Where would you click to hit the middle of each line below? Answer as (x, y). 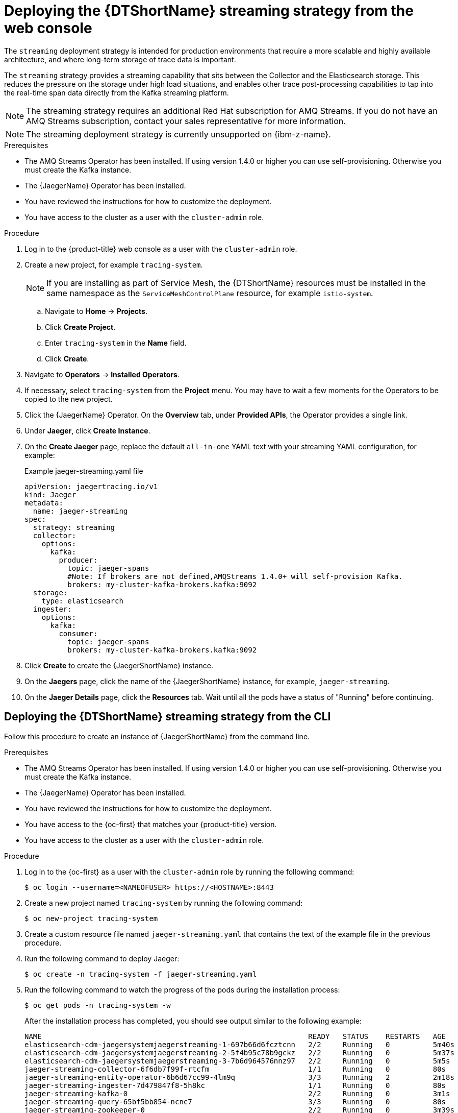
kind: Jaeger (50, 494)
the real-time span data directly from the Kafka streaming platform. (117, 92)
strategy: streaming (74, 527)
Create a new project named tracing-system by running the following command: (164, 903)
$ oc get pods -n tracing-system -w (98, 1005)
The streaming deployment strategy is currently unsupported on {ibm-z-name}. (179, 134)
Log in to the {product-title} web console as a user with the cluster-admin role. (161, 249)
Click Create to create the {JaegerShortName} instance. (119, 665)
